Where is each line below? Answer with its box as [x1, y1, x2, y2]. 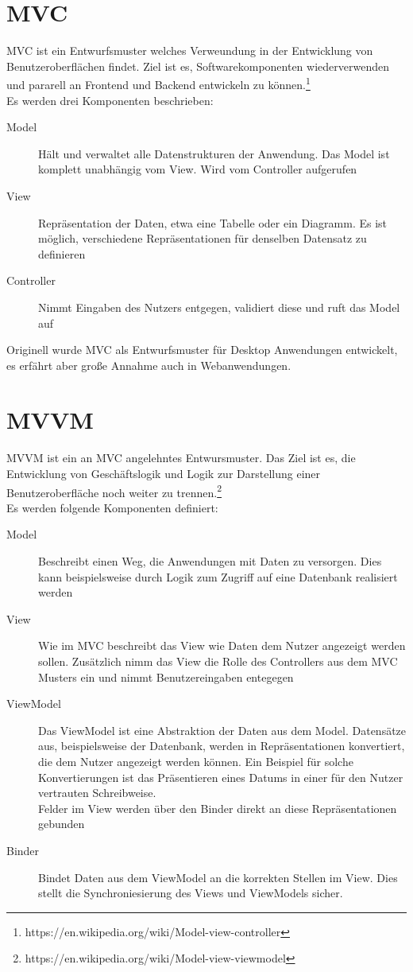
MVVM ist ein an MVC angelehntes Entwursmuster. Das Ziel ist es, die [6, 449, 356, 466]
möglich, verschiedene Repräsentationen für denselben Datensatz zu [38, 230, 367, 247]
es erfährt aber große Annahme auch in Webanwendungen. [6, 356, 291, 373]
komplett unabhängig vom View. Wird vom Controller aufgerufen [38, 161, 357, 177]
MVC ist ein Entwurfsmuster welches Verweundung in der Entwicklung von [6, 42, 373, 59]
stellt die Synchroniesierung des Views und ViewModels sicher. [38, 885, 343, 901]
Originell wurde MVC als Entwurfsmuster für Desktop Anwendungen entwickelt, [6, 341, 398, 358]
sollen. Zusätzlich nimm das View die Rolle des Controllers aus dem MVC [38, 653, 398, 669]
